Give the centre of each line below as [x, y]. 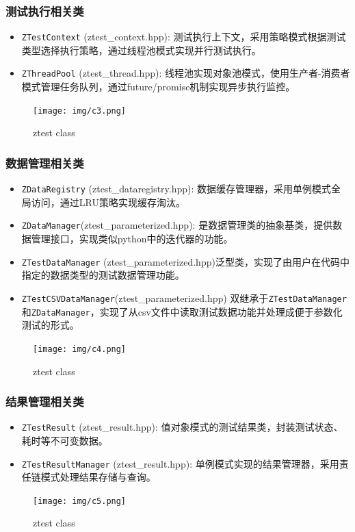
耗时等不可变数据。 [65, 440]
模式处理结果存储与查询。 [98, 477]
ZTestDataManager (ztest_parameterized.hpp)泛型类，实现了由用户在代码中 [185, 261]
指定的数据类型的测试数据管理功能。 [103, 275]
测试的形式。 [50, 325]
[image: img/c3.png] [80, 111]
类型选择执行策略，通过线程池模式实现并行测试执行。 [141, 50]
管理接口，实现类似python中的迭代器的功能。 [132, 239]
